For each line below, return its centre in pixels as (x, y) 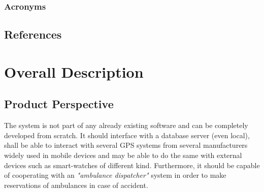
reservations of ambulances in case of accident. (76, 185)
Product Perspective (59, 104)
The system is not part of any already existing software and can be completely (126, 125)
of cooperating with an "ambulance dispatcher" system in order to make (115, 175)
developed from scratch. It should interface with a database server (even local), (127, 135)
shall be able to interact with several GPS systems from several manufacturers (126, 145)
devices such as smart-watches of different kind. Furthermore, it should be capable (132, 165)
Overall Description (74, 71)
